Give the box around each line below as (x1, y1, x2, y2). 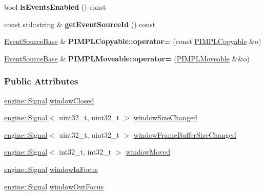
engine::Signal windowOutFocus (4, 181, 104, 191)
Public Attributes (4, 75, 78, 88)
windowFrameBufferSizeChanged (133, 129, 236, 140)
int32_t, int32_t (59, 146, 112, 157)
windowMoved (126, 146, 170, 157)
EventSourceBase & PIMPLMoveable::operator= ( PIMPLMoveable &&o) (4, 53, 250, 63)
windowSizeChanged (133, 112, 197, 123)
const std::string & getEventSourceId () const (4, 18, 156, 29)
